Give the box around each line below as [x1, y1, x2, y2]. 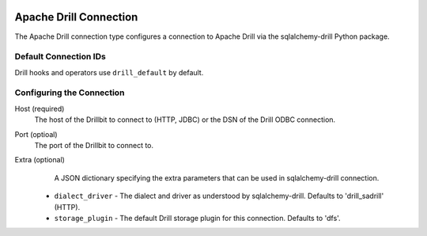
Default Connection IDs [14, 51, 106, 63]
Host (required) [14, 104, 65, 113]
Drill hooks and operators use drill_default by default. [14, 67, 204, 77]
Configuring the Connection [14, 87, 125, 98]
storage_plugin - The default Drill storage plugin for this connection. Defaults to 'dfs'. [54, 213, 341, 223]
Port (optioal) [14, 129, 59, 139]
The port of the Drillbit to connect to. [34, 140, 154, 150]
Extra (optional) [14, 155, 65, 165]
